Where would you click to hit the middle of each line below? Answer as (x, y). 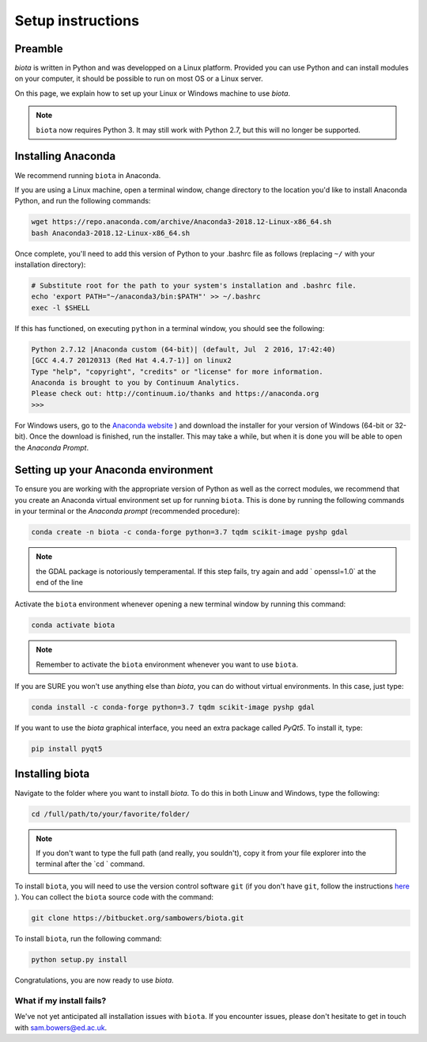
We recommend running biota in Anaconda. (88, 175)
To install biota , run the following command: (88, 939)
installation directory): (50, 264)
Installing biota (52, 774)
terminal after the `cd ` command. (91, 864)
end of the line (59, 582)
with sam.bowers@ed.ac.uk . (61, 1027)
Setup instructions (77, 21)
